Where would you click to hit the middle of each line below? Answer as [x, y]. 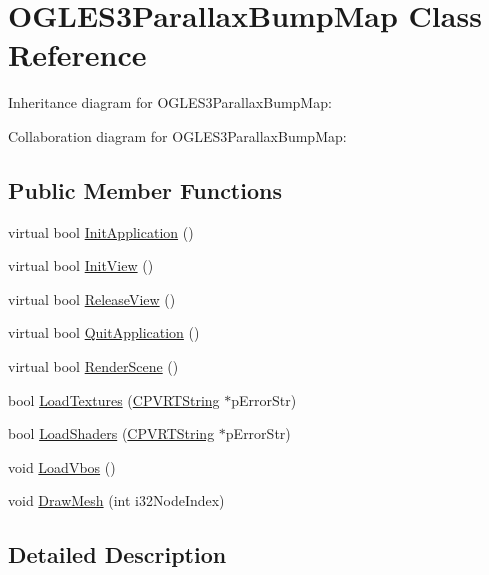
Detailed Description [117, 554]
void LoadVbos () [62, 466]
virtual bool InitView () [81, 265]
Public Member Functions [145, 189]
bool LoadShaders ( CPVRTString [111, 433]
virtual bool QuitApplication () [104, 332]
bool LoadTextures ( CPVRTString [114, 399]
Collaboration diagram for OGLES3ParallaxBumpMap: [177, 135]
